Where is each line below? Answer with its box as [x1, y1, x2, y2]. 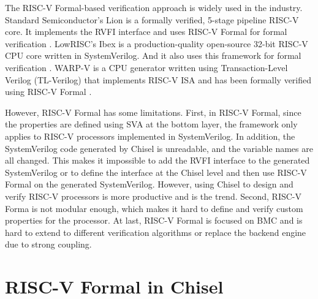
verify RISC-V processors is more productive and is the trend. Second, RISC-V [5, 189, 301, 202]
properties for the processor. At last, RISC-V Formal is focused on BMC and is [5, 214, 303, 227]
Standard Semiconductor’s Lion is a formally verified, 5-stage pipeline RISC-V [5, 13, 299, 26]
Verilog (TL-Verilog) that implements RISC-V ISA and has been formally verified [5, 73, 312, 86]
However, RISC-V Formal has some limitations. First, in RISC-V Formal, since [5, 105, 301, 118]
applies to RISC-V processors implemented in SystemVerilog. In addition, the [5, 129, 295, 142]
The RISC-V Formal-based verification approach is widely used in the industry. [5, 1, 303, 13]
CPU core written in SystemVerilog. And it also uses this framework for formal [5, 49, 301, 62]
